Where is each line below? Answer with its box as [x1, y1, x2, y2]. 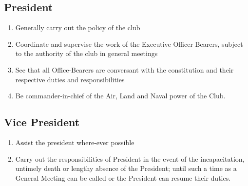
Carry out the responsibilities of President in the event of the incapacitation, [15, 153, 245, 164]
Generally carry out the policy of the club [15, 22, 140, 33]
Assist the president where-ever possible [15, 137, 134, 147]
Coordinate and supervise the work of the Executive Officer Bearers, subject [15, 38, 243, 49]
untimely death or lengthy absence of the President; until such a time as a [15, 163, 237, 173]
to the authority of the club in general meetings [15, 48, 158, 58]
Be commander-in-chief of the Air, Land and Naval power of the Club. [15, 91, 226, 101]
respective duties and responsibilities [15, 74, 125, 84]
